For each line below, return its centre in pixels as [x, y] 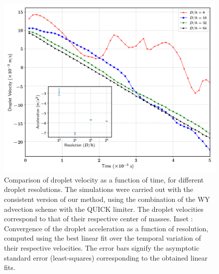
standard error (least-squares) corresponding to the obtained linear [106, 257]
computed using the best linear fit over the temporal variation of [103, 238]
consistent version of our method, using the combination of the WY [107, 199]
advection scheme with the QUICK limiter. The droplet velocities [104, 209]
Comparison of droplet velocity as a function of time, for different [104, 179]
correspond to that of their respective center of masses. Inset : [99, 219]
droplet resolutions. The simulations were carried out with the [99, 189]
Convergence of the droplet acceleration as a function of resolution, [106, 228]
